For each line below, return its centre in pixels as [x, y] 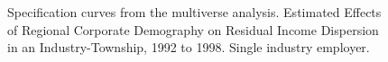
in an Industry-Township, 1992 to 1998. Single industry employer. [189, 47]
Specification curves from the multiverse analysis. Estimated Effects [194, 12]
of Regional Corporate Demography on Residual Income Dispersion [193, 29]
